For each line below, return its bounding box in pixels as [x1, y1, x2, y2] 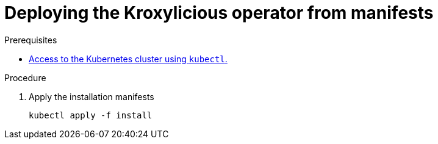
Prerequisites [4, 34, 57, 45]
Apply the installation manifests [29, 91, 154, 102]
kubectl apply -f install [29, 110, 153, 120]
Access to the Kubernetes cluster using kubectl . [29, 53, 228, 64]
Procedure [4, 72, 46, 83]
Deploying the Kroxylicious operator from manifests [4, 2, 434, 23]
